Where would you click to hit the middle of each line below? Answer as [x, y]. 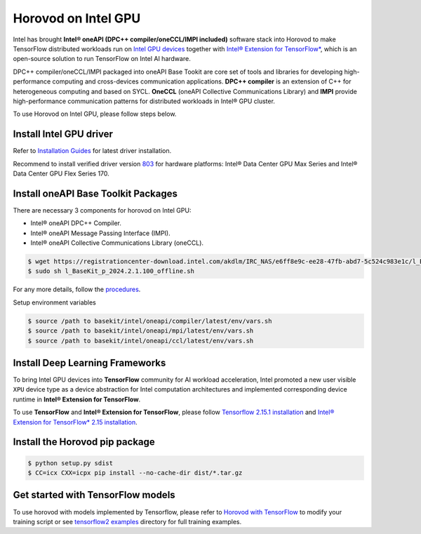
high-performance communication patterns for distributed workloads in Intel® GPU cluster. [144, 101]
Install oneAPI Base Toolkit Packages [95, 193]
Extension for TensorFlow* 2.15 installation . [75, 422]
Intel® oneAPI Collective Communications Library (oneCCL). [117, 243]
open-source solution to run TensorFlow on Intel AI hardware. [102, 59]
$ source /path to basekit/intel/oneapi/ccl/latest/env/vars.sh [141, 341]
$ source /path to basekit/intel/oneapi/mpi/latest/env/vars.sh [141, 331]
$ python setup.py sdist [71, 463]
